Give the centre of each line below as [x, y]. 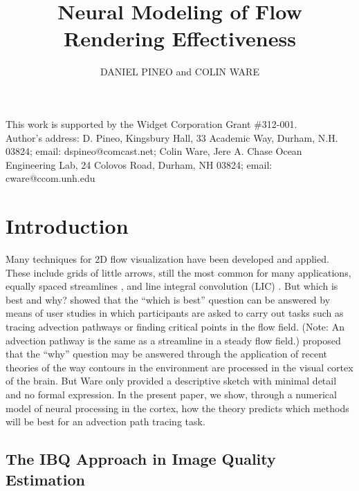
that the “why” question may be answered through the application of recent [166, 354]
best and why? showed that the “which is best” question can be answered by [168, 299]
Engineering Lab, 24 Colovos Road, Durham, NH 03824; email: [139, 164]
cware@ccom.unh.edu [50, 178]
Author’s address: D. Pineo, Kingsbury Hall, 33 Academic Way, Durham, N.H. [172, 137]
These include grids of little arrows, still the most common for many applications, [178, 272]
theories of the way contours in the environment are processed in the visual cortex [179, 367]
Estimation [45, 479]
